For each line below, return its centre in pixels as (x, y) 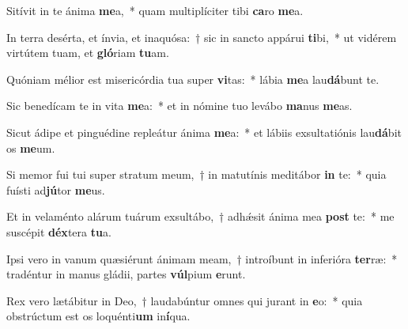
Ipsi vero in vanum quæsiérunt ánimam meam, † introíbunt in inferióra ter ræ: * (202, 258)
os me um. (31, 147)
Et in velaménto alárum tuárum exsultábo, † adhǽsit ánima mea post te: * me (200, 216)
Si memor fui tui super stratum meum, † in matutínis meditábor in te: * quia (196, 174)
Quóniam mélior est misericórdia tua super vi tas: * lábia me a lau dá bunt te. (193, 79)
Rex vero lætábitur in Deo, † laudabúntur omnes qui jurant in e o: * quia (185, 300)
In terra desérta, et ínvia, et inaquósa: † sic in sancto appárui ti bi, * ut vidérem (202, 37)
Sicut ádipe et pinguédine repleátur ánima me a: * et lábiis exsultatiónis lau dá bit (204, 132)
